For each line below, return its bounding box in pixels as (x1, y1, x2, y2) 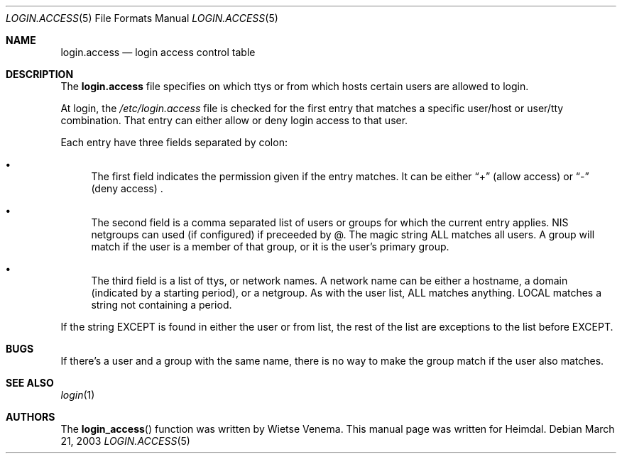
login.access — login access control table (60, 46, 256, 58)
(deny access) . (91, 182, 163, 194)
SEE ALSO (6, 377, 54, 389)
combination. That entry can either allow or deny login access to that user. (60, 114, 408, 126)
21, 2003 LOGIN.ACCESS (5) (60, 435, 190, 447)
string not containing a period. (91, 299, 232, 311)
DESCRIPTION (6, 68, 74, 80)
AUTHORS (6, 411, 55, 423)
